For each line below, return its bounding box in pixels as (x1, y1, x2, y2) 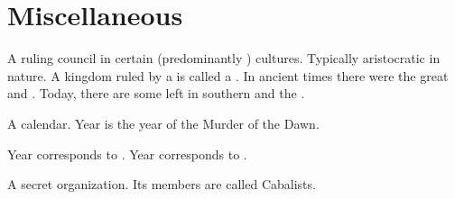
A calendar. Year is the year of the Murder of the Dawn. (7, 113, 320, 132)
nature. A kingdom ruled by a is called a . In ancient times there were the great (7, 66, 449, 85)
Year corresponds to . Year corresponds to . (7, 144, 247, 163)
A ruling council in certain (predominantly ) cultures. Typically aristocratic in (7, 49, 441, 68)
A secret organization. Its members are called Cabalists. (7, 175, 316, 194)
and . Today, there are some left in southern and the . (7, 84, 305, 103)
